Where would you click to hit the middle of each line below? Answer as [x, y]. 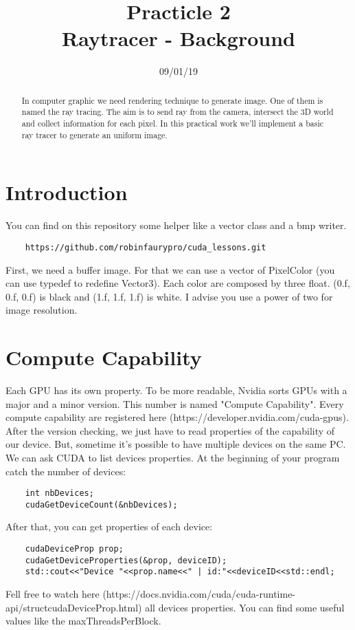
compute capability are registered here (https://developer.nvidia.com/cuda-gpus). [177, 417]
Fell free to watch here [53, 594]
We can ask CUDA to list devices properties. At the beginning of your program [173, 457]
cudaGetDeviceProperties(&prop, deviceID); [126, 560]
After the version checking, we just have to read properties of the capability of [170, 430]
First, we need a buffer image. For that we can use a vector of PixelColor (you [170, 269]
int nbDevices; [59, 493]
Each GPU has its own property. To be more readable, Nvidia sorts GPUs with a [176, 390]
